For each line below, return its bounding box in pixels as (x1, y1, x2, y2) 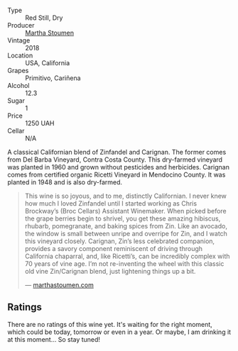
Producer (7, 21, 35, 29)
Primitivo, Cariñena (25, 74, 81, 82)
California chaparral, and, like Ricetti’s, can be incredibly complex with (24, 252, 230, 260)
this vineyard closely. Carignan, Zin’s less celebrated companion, (24, 237, 215, 245)
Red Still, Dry (25, 13, 63, 22)
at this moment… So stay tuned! (7, 335, 101, 343)
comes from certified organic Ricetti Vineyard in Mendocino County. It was (7, 170, 226, 179)
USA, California (25, 59, 70, 67)
